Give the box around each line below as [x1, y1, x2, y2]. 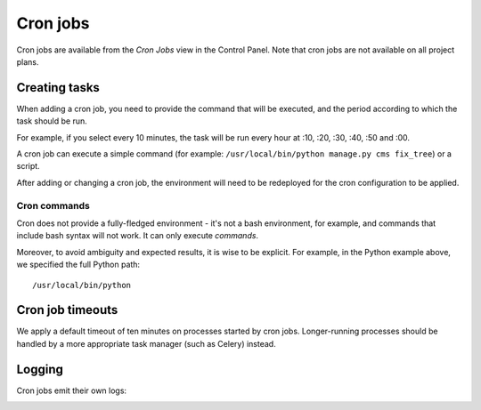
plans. [16, 56, 39, 67]
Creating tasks [16, 80, 100, 95]
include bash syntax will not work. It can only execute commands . [16, 230, 258, 241]
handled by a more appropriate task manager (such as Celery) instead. [16, 338, 276, 349]
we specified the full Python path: [16, 259, 141, 270]
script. [16, 161, 40, 172]
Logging [16, 361, 64, 377]
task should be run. [16, 116, 88, 126]
